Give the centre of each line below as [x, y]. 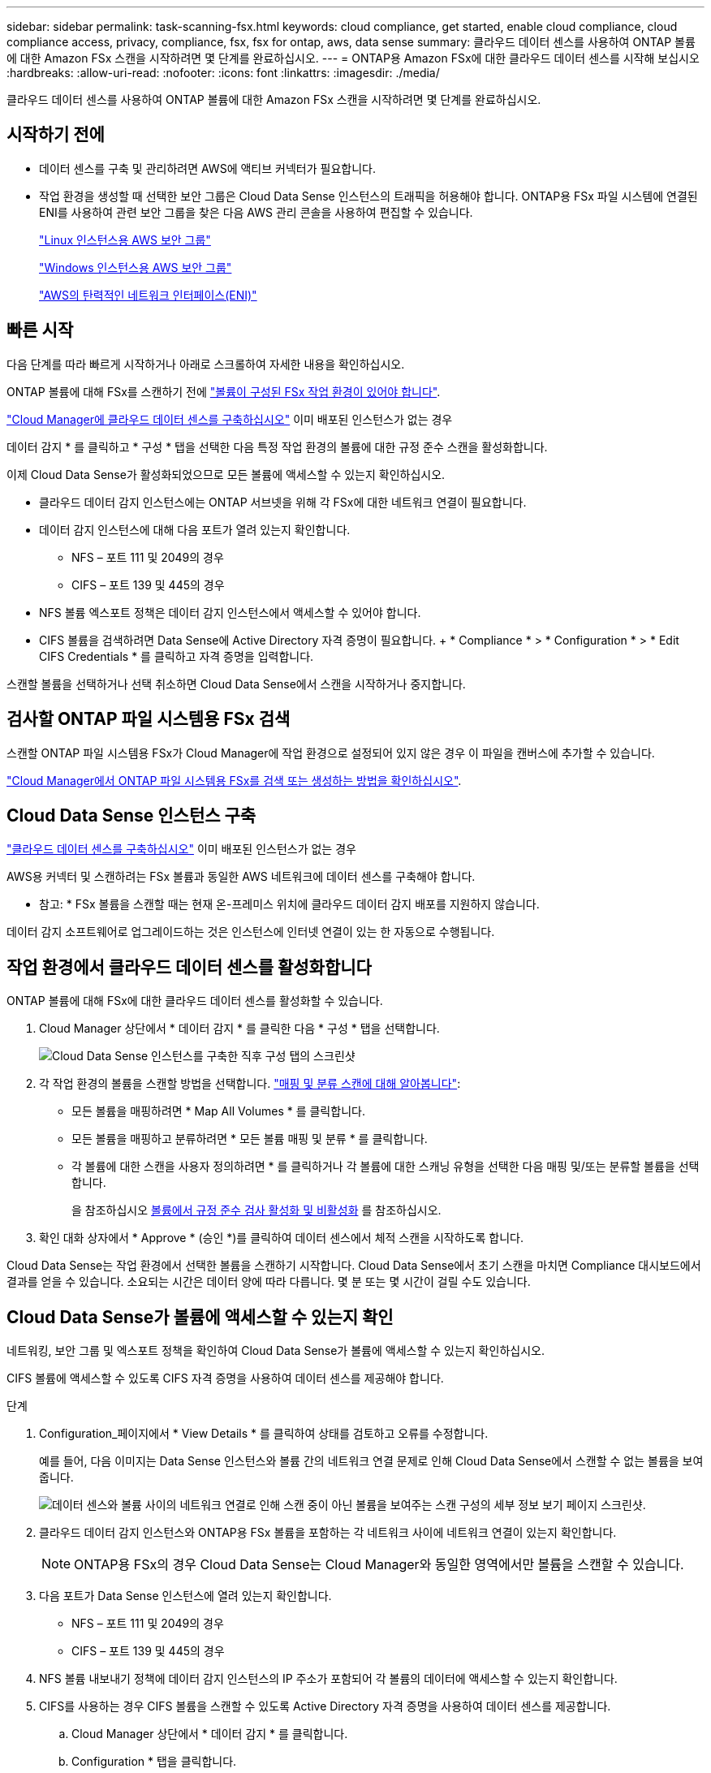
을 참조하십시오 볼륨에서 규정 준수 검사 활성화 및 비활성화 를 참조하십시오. [256, 1210]
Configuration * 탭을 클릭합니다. [154, 1762]
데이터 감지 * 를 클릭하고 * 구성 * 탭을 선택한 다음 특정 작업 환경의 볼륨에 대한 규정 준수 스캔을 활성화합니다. [277, 446]
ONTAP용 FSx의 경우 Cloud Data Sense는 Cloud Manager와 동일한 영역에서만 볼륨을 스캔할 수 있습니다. [379, 1565]
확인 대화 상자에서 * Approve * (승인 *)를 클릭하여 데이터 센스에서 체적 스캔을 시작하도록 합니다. [281, 1238]
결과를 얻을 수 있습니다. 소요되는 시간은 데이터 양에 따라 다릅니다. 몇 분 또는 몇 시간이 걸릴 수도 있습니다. [269, 1282]
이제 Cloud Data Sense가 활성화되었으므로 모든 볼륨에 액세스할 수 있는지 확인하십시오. [226, 474]
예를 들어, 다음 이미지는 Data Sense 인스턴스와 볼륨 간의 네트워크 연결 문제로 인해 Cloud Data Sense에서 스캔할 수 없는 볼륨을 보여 [371, 1461]
